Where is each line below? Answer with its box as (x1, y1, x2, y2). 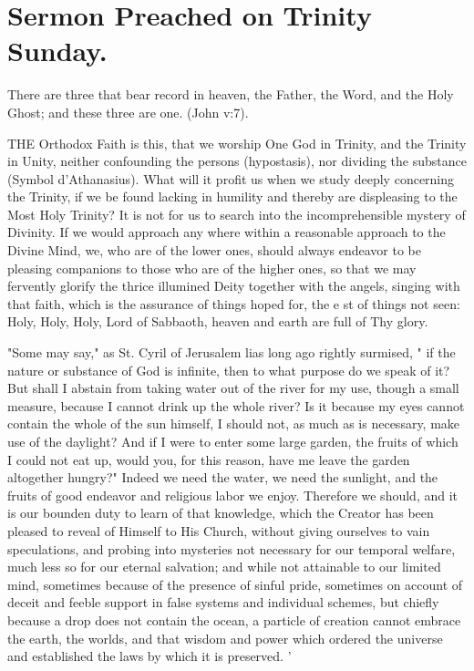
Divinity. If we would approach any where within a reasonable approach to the (7, 222, 446, 242)
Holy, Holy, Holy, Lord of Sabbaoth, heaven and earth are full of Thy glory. (7, 312, 428, 331)
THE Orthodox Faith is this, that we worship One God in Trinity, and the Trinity (7, 133, 467, 152)
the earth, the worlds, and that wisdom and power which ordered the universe (7, 628, 443, 647)
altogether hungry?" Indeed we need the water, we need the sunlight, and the (7, 468, 438, 487)
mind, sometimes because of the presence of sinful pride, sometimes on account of (7, 574, 463, 594)
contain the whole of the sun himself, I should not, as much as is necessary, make (7, 414, 460, 433)
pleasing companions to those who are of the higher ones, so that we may (7, 258, 417, 277)
